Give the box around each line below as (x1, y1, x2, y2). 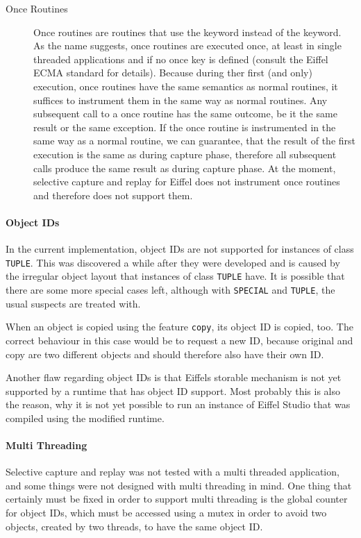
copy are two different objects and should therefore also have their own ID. (6, 346, 324, 361)
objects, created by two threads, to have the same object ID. (6, 519, 263, 533)
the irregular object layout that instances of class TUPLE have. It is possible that (6, 269, 345, 283)
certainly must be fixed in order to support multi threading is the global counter (6, 491, 348, 506)
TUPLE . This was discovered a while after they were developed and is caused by (6, 255, 340, 269)
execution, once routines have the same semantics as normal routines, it (33, 78, 338, 93)
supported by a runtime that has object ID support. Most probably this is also (6, 383, 340, 398)
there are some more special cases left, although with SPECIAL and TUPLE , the (6, 283, 335, 297)
